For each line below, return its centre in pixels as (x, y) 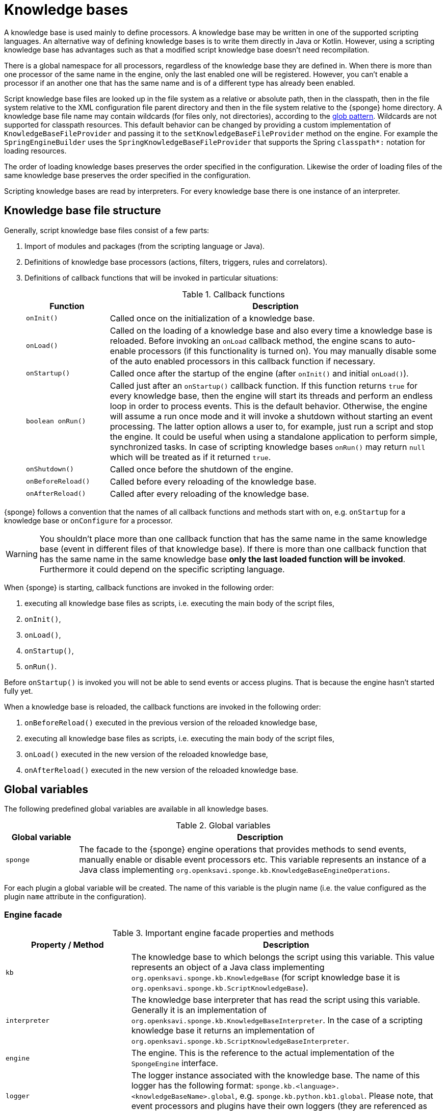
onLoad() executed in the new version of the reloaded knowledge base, (146, 754)
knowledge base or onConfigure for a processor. (88, 520)
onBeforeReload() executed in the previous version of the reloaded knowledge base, (171, 722)
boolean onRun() (56, 421)
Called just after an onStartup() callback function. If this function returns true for (264, 385)
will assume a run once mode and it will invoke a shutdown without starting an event (271, 416)
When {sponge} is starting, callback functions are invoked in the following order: (139, 587)
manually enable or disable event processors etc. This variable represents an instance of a (253, 860)
